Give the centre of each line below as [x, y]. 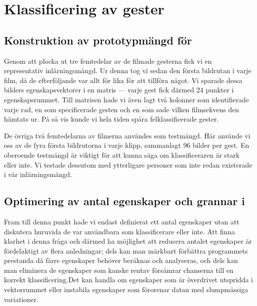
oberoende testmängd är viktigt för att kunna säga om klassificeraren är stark [122, 154]
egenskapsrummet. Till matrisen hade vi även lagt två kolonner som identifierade [127, 99]
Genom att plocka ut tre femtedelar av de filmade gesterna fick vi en [108, 61]
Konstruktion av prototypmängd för [98, 40]
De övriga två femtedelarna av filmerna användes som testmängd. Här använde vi [127, 135]
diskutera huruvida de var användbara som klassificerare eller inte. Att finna [120, 231]
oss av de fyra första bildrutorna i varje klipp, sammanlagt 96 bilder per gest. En [127, 145]
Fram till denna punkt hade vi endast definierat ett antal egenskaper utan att [122, 221]
